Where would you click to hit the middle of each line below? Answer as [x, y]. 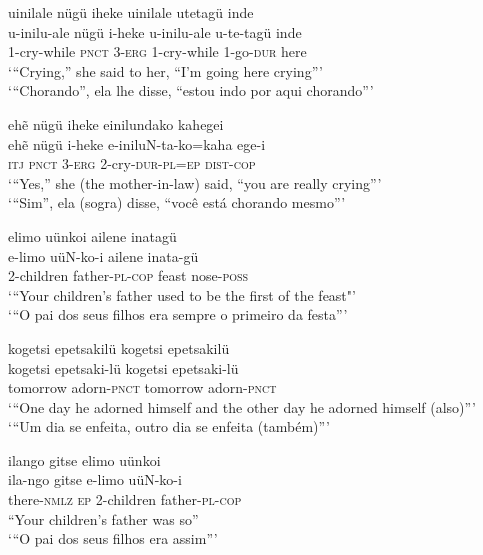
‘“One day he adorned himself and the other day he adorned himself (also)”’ [242, 406]
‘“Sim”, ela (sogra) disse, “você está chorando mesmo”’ [177, 202]
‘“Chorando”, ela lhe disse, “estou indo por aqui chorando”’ [191, 90]
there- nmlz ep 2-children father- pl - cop [125, 499]
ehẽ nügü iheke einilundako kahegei [116, 123]
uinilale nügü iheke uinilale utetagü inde [131, 12]
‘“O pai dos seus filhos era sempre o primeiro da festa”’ [178, 314]
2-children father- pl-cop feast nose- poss [128, 275]
